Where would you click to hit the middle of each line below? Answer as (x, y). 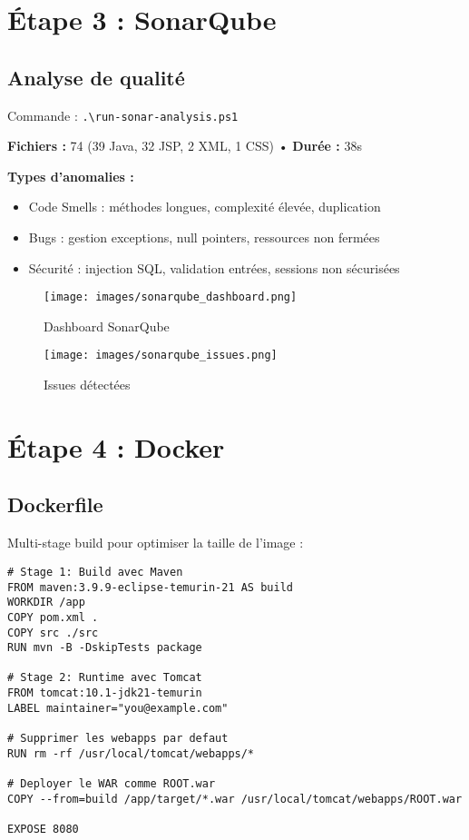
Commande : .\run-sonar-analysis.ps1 (123, 115)
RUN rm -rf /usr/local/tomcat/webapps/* (131, 753)
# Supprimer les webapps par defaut (118, 739)
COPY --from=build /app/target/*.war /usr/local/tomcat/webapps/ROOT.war (235, 799)
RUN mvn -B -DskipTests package (105, 648)
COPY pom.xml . (53, 617)
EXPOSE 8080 (43, 830)
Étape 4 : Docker (116, 446)
